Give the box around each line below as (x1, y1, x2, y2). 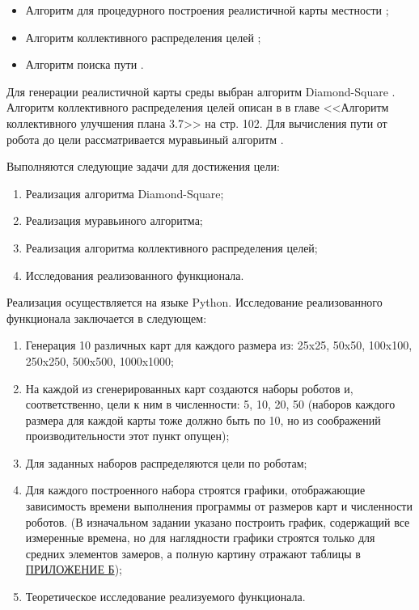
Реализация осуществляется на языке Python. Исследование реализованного (6, 294, 383, 311)
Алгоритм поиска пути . (25, 56, 144, 73)
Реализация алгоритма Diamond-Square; (25, 184, 224, 201)
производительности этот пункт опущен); (25, 427, 230, 444)
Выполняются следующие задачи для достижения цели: (6, 158, 280, 175)
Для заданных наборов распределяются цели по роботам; (25, 454, 307, 471)
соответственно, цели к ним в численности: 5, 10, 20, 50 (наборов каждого (25, 396, 396, 413)
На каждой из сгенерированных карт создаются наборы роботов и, (25, 379, 353, 396)
